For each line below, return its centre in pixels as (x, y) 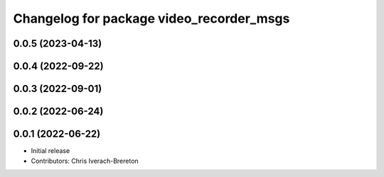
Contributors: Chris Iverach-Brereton (85, 161)
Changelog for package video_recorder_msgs (151, 18)
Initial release (50, 151)
